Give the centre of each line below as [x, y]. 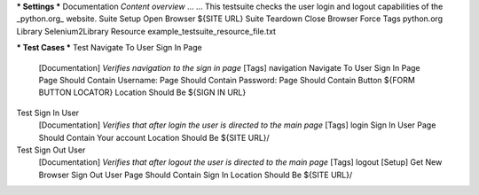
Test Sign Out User [51, 150]
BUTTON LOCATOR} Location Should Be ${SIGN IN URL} [142, 92]
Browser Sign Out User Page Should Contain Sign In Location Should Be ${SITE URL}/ [196, 175]
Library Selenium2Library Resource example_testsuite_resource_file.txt [146, 31]
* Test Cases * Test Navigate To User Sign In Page [110, 48]
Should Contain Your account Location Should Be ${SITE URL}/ [154, 137]
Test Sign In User [48, 113]
